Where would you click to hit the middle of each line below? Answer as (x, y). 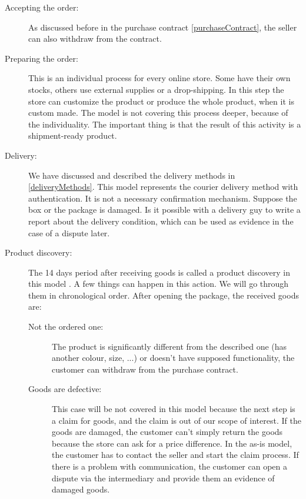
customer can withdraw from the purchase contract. (145, 369)
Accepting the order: (42, 7)
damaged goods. (81, 489)
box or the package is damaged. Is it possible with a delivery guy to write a (164, 210)
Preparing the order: (41, 58)
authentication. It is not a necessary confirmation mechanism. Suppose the (163, 198)
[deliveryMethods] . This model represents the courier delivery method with (163, 187)
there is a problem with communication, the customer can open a (170, 466)
